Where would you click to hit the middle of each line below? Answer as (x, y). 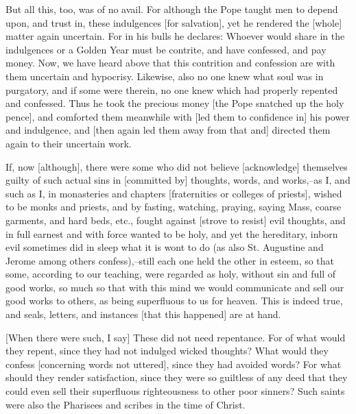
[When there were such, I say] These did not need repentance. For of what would (176, 337)
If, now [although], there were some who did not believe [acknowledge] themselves (177, 166)
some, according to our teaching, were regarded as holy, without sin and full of (171, 274)
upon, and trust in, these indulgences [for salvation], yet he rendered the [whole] (174, 22)
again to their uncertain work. (69, 143)
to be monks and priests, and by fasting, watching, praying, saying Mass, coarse (174, 207)
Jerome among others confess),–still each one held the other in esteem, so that (170, 260)
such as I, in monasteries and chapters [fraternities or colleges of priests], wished (174, 193)
